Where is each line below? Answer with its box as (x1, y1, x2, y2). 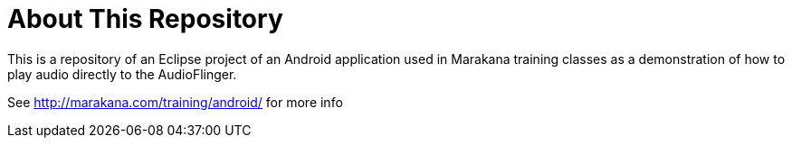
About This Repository (7, 4, 283, 34)
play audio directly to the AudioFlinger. (7, 66, 237, 82)
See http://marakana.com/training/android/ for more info (7, 94, 343, 110)
